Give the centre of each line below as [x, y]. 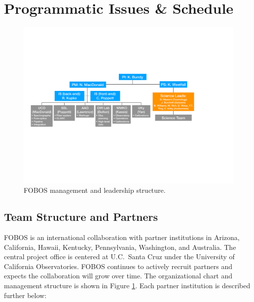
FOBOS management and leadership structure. [95, 190]
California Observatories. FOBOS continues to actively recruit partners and [118, 266]
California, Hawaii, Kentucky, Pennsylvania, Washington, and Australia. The [120, 247]
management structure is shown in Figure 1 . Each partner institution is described [127, 286]
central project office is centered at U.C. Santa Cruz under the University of [119, 257]
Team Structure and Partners [81, 217]
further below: [25, 295]
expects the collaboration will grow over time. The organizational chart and [118, 276]
